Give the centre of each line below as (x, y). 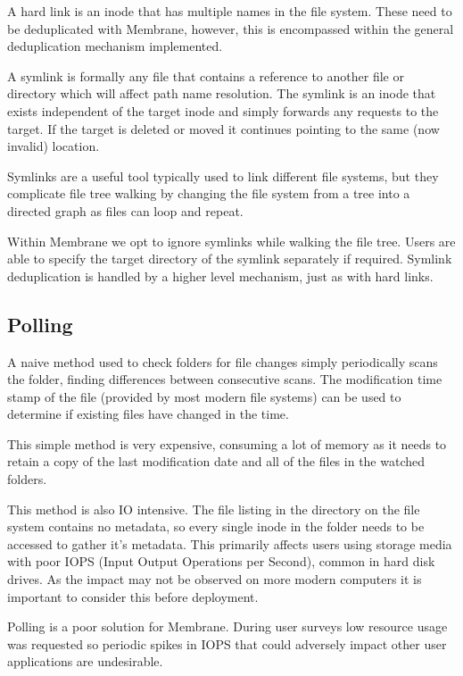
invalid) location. (54, 146)
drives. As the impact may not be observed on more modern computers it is (215, 579)
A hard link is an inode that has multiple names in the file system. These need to (230, 11)
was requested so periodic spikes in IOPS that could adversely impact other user (227, 643)
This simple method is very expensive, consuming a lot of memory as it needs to (227, 443)
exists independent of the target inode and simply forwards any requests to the (223, 110)
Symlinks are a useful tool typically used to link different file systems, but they (223, 175)
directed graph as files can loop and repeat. (125, 210)
